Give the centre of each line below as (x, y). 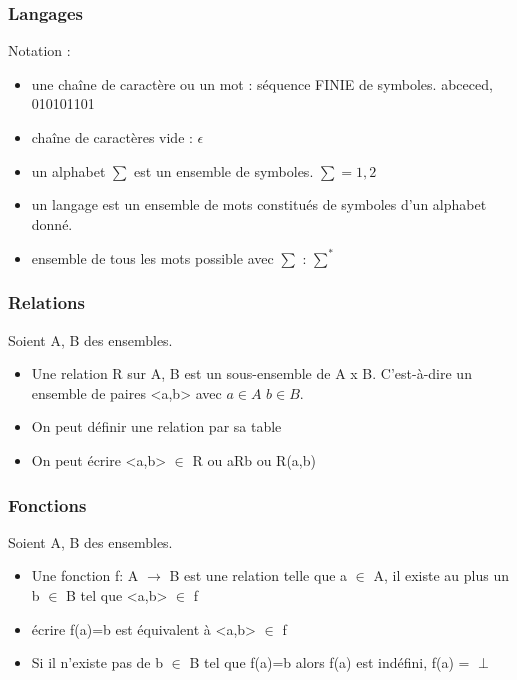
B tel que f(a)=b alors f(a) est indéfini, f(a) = (329, 662)
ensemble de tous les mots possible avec (152, 257)
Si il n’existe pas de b (97, 662)
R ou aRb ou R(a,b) (254, 460)
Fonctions (47, 504)
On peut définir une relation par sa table (156, 426)
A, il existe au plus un (441, 575)
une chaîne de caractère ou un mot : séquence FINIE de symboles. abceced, (262, 83)
